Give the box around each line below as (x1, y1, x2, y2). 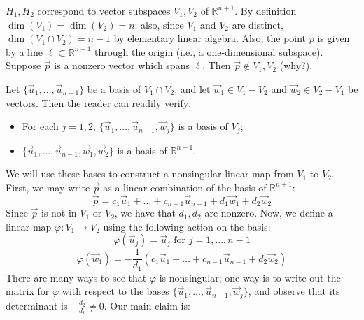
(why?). (279, 58, 313, 73)
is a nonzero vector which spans (54, 58, 190, 73)
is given (317, 31, 350, 45)
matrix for (6, 284, 50, 298)
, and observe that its (248, 284, 340, 298)
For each (22, 119, 59, 133)
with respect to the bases (62, 284, 169, 298)
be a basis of (87, 81, 141, 96)
